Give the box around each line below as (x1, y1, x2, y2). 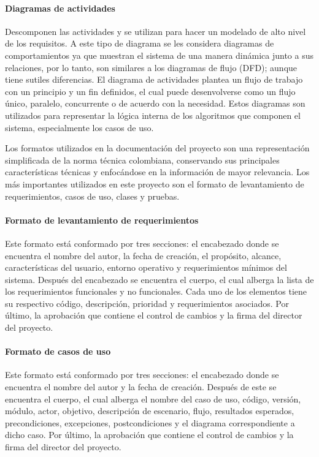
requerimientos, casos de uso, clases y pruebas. (5, 189, 180, 202)
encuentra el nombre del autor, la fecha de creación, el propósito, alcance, (5, 249, 282, 262)
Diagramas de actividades (5, 1, 115, 14)
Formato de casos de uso (5, 345, 111, 358)
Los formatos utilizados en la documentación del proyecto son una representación (5, 142, 310, 154)
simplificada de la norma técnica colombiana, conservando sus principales (5, 153, 280, 166)
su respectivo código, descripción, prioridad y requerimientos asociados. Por (5, 296, 289, 309)
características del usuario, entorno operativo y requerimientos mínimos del (5, 261, 287, 274)
